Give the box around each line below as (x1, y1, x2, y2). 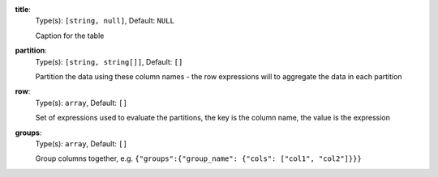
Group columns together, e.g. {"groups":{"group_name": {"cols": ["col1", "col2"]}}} (35, 154, 363, 163)
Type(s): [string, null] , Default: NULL (35, 16, 174, 26)
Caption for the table (35, 31, 105, 40)
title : (15, 5, 32, 14)
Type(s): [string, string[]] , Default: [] (35, 57, 183, 66)
